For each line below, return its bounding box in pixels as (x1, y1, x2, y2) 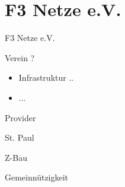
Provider (5, 111, 36, 123)
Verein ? (5, 51, 35, 64)
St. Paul (5, 131, 34, 144)
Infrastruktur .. (18, 71, 74, 84)
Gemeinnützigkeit (5, 171, 69, 183)
